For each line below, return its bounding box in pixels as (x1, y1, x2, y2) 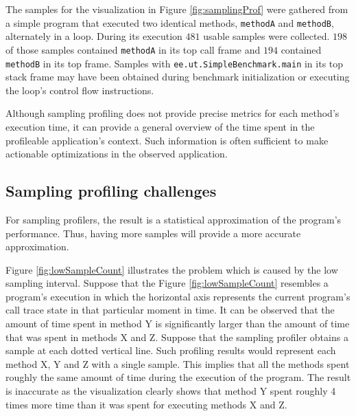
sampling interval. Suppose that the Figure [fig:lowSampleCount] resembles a (5, 276, 329, 290)
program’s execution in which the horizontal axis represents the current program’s (5, 289, 351, 303)
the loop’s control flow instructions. (5, 83, 154, 97)
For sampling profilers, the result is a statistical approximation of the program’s (5, 212, 342, 226)
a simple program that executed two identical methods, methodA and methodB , (5, 15, 334, 30)
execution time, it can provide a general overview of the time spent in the (5, 119, 315, 133)
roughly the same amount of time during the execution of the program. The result (5, 370, 351, 384)
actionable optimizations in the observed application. (5, 146, 228, 161)
